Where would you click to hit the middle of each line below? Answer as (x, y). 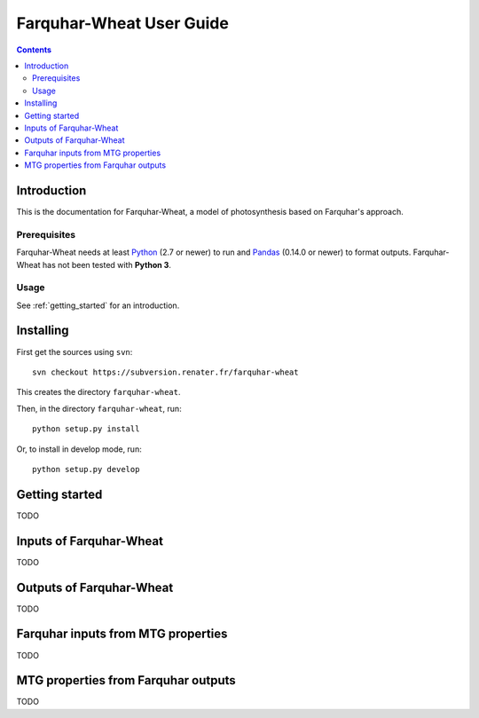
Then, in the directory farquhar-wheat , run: (99, 408)
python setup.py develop (86, 469)
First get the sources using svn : (75, 351)
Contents (34, 50)
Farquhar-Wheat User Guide (123, 23)
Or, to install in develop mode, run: (79, 449)
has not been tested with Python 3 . (107, 264)
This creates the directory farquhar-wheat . (98, 392)
